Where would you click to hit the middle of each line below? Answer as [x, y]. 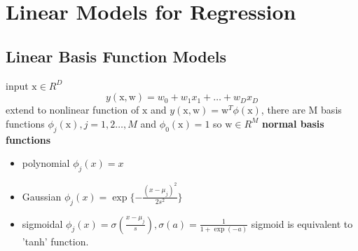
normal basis [293, 123]
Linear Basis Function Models [116, 56]
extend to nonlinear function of [73, 110]
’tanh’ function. [55, 241]
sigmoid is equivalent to [302, 223]
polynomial [46, 163]
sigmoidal [42, 223]
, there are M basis [301, 110]
